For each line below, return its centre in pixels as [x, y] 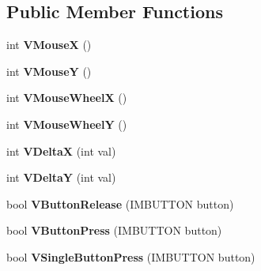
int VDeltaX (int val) [61, 151]
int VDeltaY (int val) [61, 177]
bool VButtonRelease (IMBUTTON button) [120, 203]
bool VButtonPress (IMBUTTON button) [114, 230]
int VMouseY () [49, 71]
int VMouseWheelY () [67, 124]
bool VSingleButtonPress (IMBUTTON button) [131, 256]
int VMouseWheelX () [67, 98]
